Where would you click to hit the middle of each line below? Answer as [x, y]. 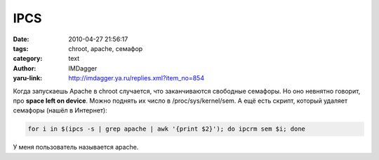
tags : [21, 48]
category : [28, 59]
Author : [25, 68]
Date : [21, 39]
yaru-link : [27, 78]
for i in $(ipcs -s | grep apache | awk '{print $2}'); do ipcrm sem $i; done [166, 129]
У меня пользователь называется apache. [76, 147]
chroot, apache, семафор [106, 48]
